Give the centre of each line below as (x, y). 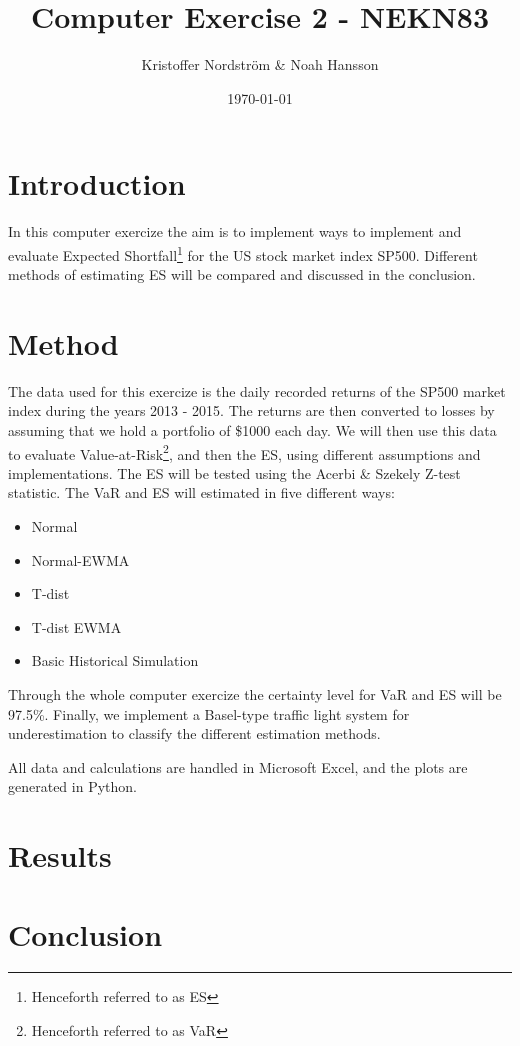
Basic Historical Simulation (115, 660)
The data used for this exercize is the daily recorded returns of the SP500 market (257, 390)
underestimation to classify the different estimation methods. (194, 733)
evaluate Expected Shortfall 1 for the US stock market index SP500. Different (243, 253)
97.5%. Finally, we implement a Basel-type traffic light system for (209, 713)
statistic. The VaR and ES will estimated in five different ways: (201, 492)
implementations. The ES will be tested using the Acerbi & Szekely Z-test (234, 472)
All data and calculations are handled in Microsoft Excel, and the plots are (238, 766)
